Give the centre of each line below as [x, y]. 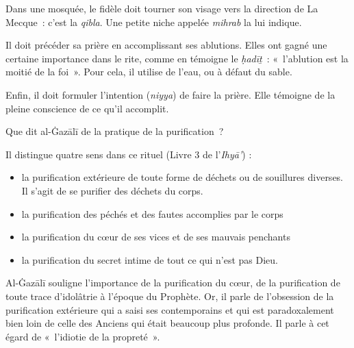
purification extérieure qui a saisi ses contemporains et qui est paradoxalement [170, 309]
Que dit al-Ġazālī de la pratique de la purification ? [115, 131]
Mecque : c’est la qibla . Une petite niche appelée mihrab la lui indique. [154, 22]
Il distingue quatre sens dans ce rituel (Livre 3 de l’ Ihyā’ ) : [129, 154]
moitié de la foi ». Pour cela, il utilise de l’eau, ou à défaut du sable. [149, 72]
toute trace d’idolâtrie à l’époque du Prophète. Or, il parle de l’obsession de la [170, 296]
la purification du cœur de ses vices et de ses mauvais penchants [156, 237]
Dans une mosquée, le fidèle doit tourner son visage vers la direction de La [162, 8]
